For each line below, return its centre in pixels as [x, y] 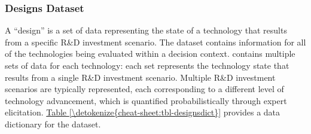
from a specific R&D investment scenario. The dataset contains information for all [155, 42]
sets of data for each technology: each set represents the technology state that [147, 65]
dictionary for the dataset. [53, 124]
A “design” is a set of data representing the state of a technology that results [146, 30]
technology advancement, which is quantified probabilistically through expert [146, 100]
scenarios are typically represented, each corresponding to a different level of [144, 89]
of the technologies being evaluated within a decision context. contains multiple [150, 54]
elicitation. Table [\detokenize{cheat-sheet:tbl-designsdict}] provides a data [143, 112]
